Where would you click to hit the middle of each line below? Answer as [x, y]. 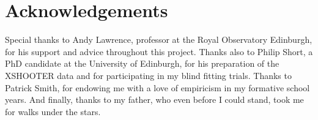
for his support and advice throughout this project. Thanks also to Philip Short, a [159, 51]
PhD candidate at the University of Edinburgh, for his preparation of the [142, 63]
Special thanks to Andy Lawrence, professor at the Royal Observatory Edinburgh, [159, 39]
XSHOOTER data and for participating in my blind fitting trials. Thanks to [148, 75]
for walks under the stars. [53, 111]
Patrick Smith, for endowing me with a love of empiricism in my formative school [157, 87]
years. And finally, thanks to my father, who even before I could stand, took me [154, 99]
